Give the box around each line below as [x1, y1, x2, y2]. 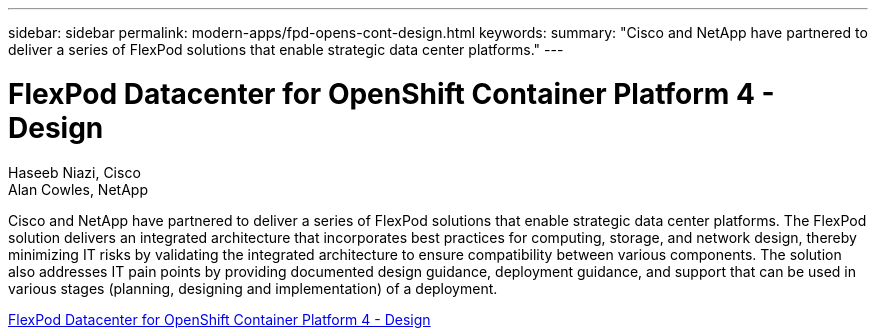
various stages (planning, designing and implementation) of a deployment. [8, 279, 498, 297]
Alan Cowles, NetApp [8, 180, 148, 198]
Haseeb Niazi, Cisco [8, 163, 141, 181]
